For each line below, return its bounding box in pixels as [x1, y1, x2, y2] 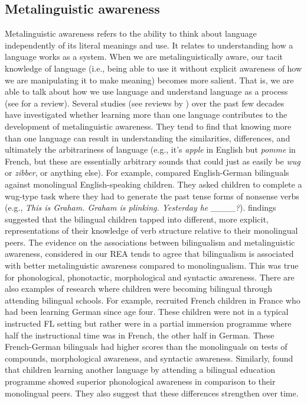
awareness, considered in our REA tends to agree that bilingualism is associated [5, 247, 294, 260]
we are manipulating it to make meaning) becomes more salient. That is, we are [5, 73, 294, 86]
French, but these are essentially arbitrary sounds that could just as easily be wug [5, 154, 301, 167]
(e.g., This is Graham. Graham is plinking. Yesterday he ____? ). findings [5, 201, 276, 214]
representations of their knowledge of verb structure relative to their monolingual [5, 224, 298, 237]
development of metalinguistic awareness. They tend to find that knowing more [5, 120, 292, 132]
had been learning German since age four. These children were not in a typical [5, 305, 289, 318]
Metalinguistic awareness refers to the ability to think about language [5, 27, 257, 40]
